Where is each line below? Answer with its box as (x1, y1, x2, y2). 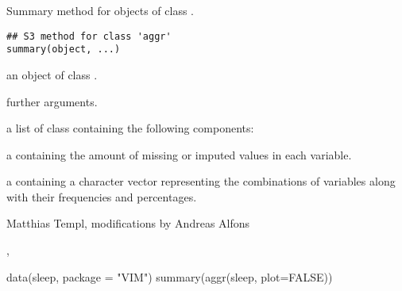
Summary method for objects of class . (6, 2, 194, 18)
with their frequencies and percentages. (6, 188, 197, 205)
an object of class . (6, 66, 98, 82)
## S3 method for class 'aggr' (6, 30, 172, 42)
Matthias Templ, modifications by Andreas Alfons (6, 215, 250, 232)
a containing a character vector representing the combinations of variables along (6, 173, 396, 190)
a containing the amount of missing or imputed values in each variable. (6, 146, 352, 163)
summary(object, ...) (6, 44, 121, 56)
